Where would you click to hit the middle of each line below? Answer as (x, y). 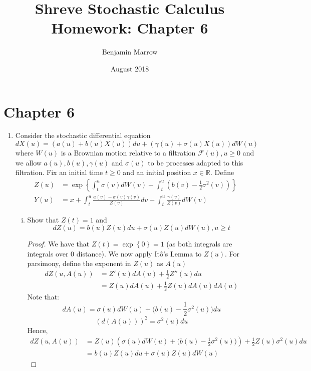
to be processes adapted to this (196, 162)
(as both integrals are (199, 244)
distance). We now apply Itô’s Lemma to (139, 253)
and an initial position (157, 172)
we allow (28, 162)
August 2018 (130, 68)
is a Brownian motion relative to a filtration (128, 153)
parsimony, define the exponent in (79, 263)
